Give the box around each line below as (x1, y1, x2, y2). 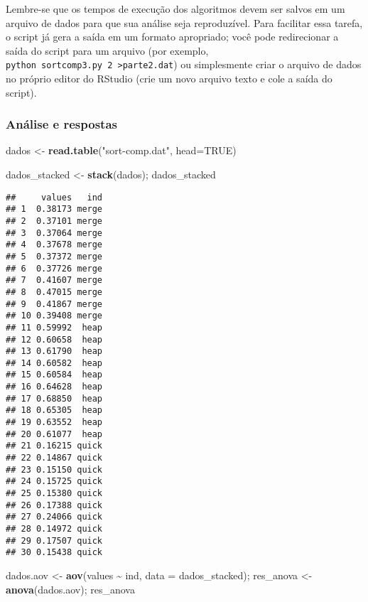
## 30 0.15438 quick (6, 547, 103, 558)
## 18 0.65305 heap (6, 405, 103, 416)
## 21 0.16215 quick (6, 441, 103, 451)
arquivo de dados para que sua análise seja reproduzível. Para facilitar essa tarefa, (6, 15, 363, 30)
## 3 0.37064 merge (6, 227, 103, 238)
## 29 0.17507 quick (6, 535, 103, 546)
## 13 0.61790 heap (6, 346, 103, 357)
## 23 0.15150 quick (6, 464, 103, 475)
